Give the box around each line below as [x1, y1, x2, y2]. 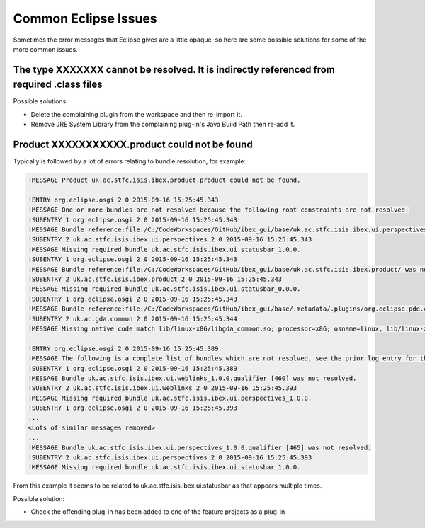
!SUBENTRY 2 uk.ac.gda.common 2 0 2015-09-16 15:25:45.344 [28, 315, 237, 323]
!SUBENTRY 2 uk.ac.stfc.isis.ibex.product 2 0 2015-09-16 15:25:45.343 [28, 275, 283, 283]
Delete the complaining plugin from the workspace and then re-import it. [30, 110, 242, 118]
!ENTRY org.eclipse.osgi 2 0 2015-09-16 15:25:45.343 [28, 195, 219, 204]
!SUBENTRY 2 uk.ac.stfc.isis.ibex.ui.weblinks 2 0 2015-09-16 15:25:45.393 [28, 384, 297, 392]
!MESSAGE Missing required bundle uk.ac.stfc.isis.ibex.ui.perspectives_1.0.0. [28, 394, 312, 402]
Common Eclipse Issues [13, 11, 157, 26]
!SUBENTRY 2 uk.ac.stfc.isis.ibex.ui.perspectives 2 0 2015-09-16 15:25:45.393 [28, 454, 312, 461]
